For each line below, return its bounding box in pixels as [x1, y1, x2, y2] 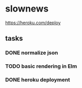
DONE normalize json [5, 49, 58, 56]
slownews [5, 3, 49, 15]
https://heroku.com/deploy [5, 20, 61, 26]
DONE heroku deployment [5, 76, 70, 83]
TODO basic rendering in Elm [5, 63, 77, 70]
